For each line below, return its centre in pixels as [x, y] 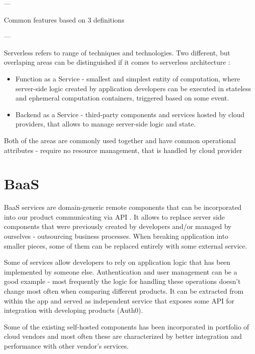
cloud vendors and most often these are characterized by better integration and [123, 336]
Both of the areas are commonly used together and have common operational [120, 140]
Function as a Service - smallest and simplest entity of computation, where [128, 78]
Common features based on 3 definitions [64, 19]
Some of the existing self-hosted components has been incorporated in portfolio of [127, 326]
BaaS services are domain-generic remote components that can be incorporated [123, 207]
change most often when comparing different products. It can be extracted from [124, 291]
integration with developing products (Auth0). [74, 310]
